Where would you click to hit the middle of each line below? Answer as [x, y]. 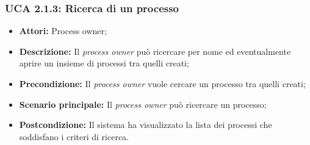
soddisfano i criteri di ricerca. [74, 136]
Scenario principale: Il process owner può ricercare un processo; [143, 104]
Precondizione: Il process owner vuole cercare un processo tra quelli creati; [162, 83]
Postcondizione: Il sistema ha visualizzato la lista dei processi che [146, 125]
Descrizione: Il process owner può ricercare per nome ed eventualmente [155, 51]
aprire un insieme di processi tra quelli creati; [104, 63]
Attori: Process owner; [63, 31]
